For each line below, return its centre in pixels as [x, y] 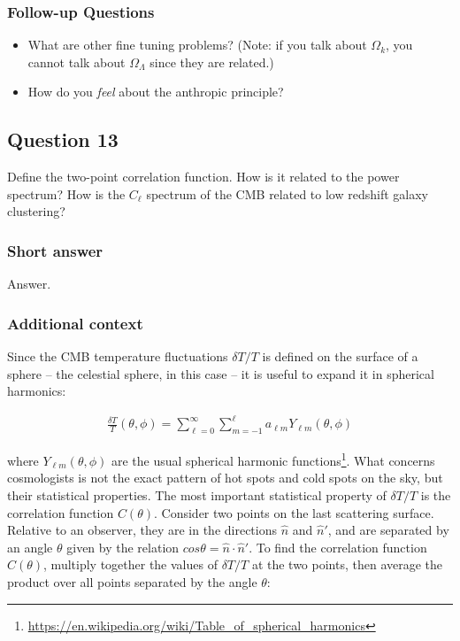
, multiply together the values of [130, 564]
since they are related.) [212, 62]
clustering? [36, 211]
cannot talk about [77, 62]
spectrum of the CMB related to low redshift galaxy [287, 193]
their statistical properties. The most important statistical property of [197, 494]
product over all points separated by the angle [132, 581]
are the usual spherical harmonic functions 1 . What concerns [273, 459]
